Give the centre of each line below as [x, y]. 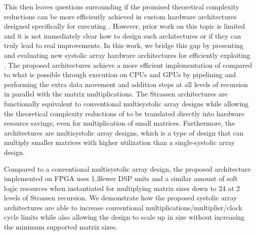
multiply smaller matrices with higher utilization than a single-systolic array [119, 142]
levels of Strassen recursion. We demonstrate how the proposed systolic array [121, 198]
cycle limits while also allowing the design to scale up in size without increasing [124, 217]
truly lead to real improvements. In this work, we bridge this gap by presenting [124, 45]
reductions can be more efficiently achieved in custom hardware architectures [120, 16]
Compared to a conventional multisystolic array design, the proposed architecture [128, 168]
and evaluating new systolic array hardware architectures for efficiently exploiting [127, 55]
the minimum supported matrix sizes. [61, 227]
